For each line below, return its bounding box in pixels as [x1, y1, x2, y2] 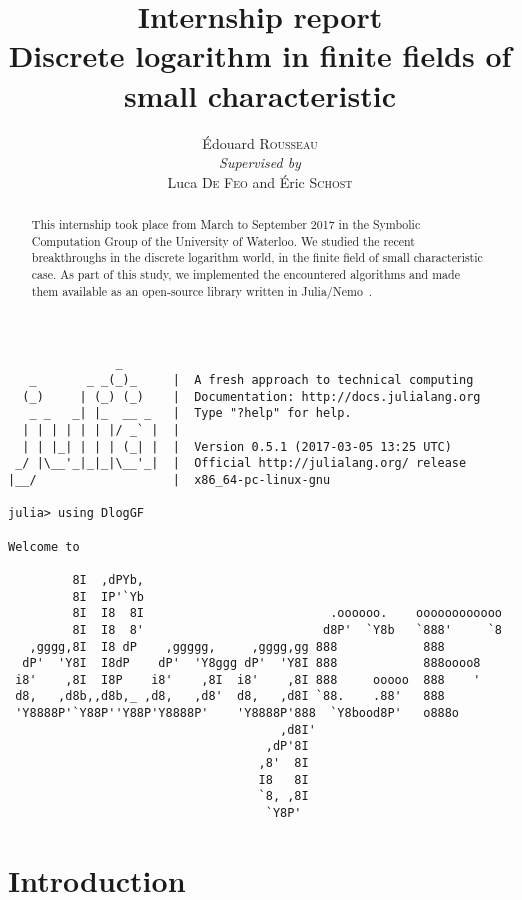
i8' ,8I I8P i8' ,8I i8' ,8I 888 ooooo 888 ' [15, 672, 481, 687]
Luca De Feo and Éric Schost [167, 171, 353, 192]
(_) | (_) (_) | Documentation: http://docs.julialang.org [22, 389, 481, 404]
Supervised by [219, 152, 301, 173]
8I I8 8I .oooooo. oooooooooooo [72, 606, 502, 621]
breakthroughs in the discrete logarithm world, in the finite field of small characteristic [31, 249, 483, 266]
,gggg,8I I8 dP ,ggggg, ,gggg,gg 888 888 [29, 639, 445, 654]
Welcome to [8, 539, 80, 554]
